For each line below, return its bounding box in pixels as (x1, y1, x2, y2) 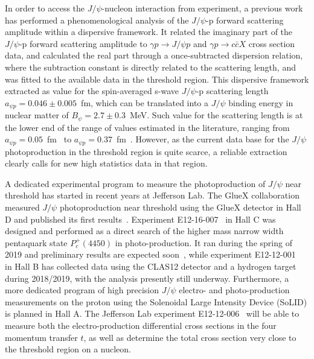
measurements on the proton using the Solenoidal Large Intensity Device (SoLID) (5, 295, 307, 308)
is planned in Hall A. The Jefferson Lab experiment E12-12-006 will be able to (5, 307, 300, 320)
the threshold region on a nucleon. (5, 343, 132, 355)
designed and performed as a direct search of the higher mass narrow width (5, 224, 284, 237)
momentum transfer (5, 331, 78, 343)
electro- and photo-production (179, 284, 290, 296)
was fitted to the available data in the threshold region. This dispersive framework (5, 72, 309, 85)
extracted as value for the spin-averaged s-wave (5, 84, 179, 97)
